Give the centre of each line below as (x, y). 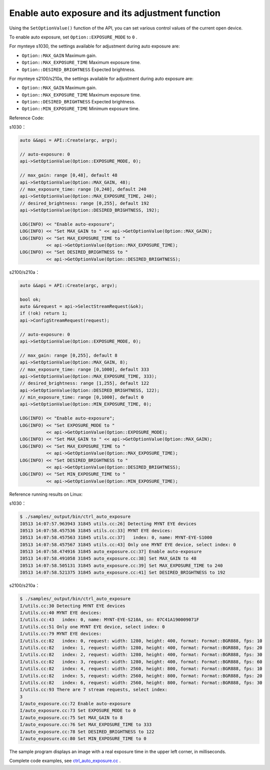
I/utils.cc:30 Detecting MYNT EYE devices (72, 606)
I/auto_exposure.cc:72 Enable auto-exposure (75, 704)
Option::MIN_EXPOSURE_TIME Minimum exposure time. (81, 109)
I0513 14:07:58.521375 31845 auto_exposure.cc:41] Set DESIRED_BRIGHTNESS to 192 (123, 573)
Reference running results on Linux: (46, 494)
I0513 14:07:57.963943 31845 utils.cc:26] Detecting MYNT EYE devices (108, 524)
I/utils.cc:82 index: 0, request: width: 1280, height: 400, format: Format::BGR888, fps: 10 (141, 641)
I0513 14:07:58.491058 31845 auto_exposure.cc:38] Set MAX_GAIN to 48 (108, 559)
